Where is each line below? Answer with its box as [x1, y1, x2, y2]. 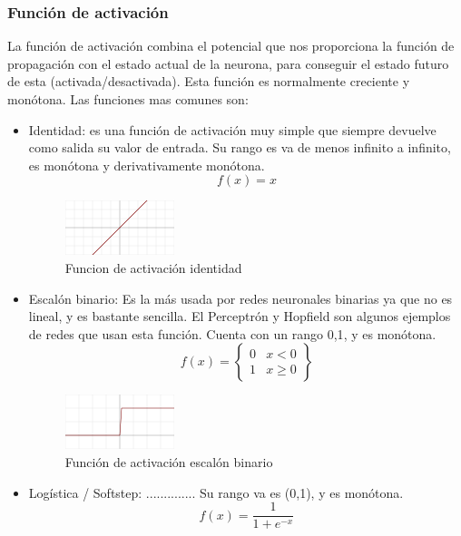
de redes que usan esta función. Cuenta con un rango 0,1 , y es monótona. [28, 324, 436, 343]
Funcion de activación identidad [64, 258, 242, 277]
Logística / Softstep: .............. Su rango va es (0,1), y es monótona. [28, 482, 404, 502]
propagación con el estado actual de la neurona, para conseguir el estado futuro [7, 54, 449, 73]
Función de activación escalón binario [64, 452, 273, 471]
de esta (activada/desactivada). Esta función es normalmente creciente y [7, 72, 410, 91]
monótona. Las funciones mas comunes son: [7, 90, 249, 108]
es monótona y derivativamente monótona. [28, 155, 265, 174]
